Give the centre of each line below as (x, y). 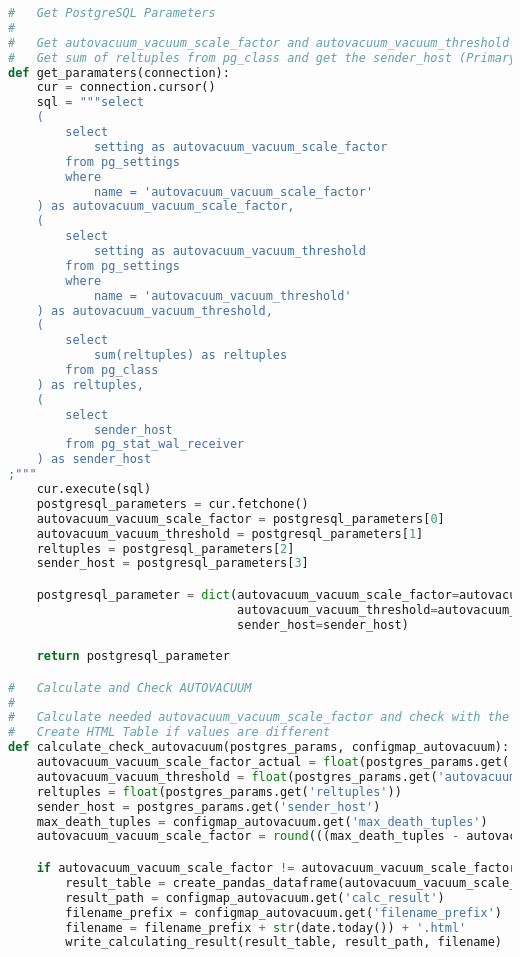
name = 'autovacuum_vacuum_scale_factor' (233, 191)
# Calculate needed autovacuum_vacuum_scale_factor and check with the (259, 717)
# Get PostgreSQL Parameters (112, 13)
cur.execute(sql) (94, 489)
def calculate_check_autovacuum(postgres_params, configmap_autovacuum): (259, 747)
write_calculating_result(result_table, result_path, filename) (283, 942)
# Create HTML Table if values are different (169, 732)
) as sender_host (94, 459)
